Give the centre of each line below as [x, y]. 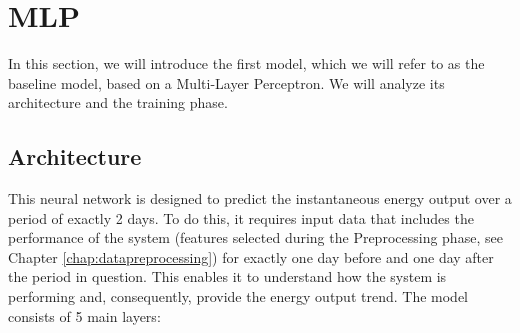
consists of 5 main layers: [84, 315]
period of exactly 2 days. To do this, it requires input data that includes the [241, 217]
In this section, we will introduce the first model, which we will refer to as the [246, 63]
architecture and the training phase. [118, 102]
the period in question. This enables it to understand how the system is [227, 276]
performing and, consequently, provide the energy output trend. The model [238, 296]
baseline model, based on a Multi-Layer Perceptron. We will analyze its [226, 82]
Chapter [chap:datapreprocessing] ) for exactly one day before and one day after [251, 256]
